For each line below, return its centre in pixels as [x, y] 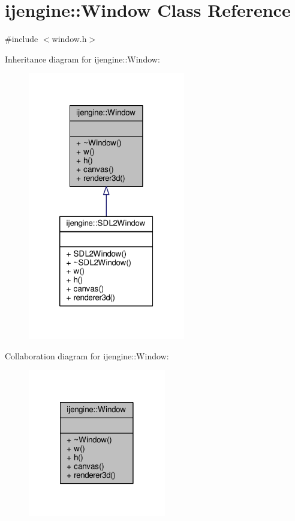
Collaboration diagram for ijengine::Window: [87, 355]
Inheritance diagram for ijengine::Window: [82, 59]
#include [22, 39]
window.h [69, 39]
